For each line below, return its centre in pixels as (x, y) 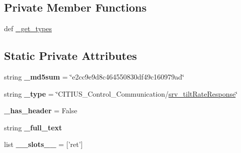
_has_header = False (41, 110)
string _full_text (33, 127)
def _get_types (28, 28)
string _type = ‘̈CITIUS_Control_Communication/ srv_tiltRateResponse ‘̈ (121, 93)
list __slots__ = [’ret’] (44, 144)
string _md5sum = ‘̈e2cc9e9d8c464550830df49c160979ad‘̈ (94, 76)
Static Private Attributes (71, 56)
